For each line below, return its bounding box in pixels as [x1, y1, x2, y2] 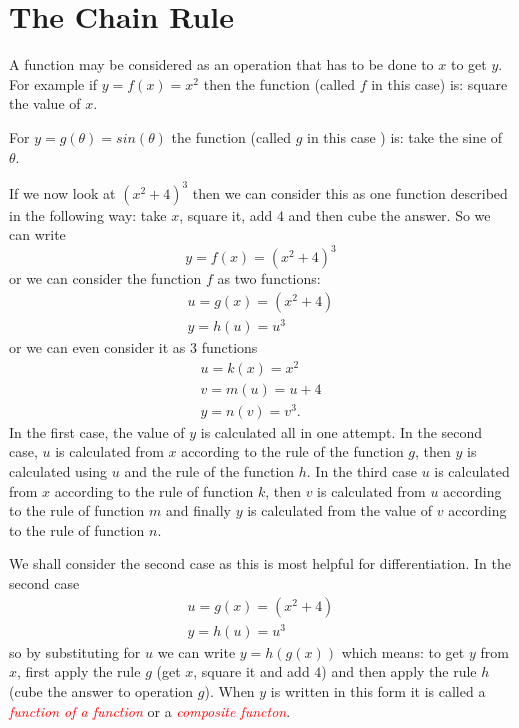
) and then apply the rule [321, 661, 477, 682]
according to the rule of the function [181, 441, 404, 462]
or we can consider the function [9, 268, 202, 289]
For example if [9, 73, 98, 94]
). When [204, 680, 255, 701]
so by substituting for [9, 641, 141, 662]
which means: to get [341, 641, 465, 662]
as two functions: [217, 268, 321, 289]
